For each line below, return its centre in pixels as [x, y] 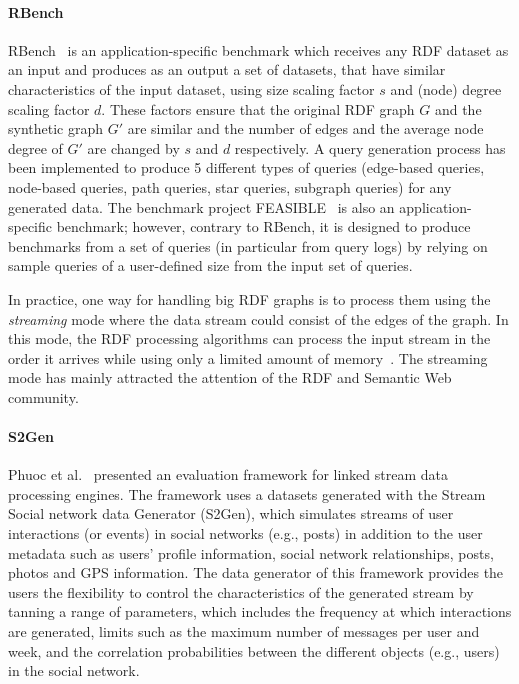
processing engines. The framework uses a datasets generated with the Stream [247, 493]
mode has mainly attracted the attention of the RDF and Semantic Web [230, 377]
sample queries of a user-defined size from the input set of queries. [210, 265]
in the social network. [74, 670]
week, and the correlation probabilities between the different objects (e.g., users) [254, 650]
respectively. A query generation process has [370, 147]
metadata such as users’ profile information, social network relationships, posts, [251, 552]
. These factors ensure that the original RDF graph [258, 108]
